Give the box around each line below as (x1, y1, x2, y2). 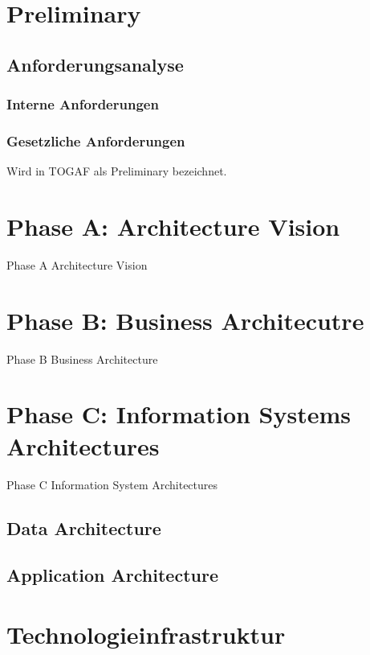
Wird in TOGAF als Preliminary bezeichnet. (6, 163, 227, 179)
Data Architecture (6, 515, 161, 540)
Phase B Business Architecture (6, 350, 158, 367)
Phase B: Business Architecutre (6, 303, 364, 336)
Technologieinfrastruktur (6, 617, 286, 650)
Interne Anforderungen (6, 94, 159, 114)
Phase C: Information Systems (6, 398, 352, 430)
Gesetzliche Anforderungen (6, 130, 185, 150)
